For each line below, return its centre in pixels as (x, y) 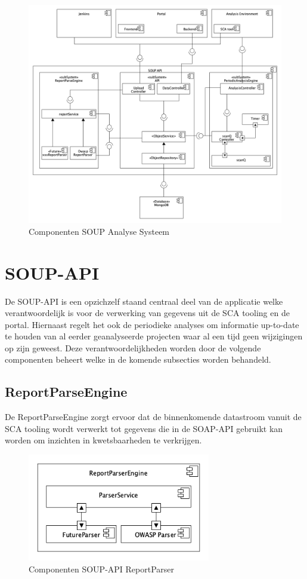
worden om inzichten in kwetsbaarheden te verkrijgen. (103, 440)
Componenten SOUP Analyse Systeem (99, 231)
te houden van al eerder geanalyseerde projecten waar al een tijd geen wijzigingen (154, 336)
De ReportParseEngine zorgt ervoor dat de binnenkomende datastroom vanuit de (153, 417)
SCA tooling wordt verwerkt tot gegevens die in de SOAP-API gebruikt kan (144, 428)
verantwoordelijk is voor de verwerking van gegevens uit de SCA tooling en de (147, 313)
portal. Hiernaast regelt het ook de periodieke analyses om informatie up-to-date (152, 324)
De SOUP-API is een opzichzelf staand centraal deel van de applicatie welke (144, 301)
